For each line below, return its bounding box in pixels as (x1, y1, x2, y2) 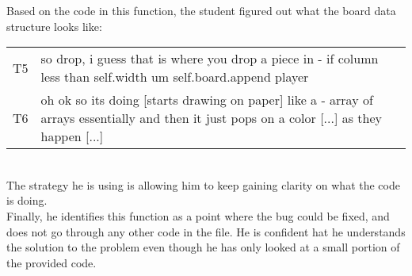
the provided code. (6, 254, 97, 270)
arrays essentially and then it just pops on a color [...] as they (40, 109, 383, 128)
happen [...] (40, 127, 104, 146)
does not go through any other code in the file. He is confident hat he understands (6, 223, 406, 240)
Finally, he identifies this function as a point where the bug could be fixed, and (6, 207, 390, 224)
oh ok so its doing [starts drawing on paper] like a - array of (40, 90, 373, 109)
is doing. (6, 192, 48, 209)
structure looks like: (6, 17, 102, 34)
